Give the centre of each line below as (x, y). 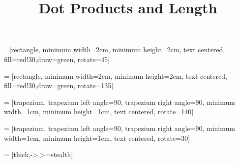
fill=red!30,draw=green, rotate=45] (57, 59)
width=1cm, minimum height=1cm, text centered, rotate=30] (97, 138)
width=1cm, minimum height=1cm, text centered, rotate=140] (99, 112)
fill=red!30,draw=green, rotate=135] (59, 85)
